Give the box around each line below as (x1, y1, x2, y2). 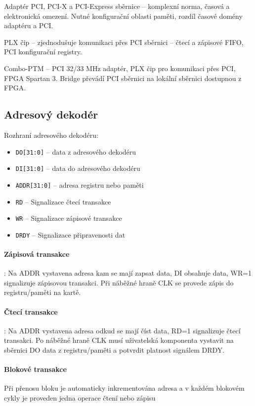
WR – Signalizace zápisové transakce (15, 213, 122, 223)
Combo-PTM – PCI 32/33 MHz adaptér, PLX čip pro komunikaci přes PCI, (4, 63, 236, 73)
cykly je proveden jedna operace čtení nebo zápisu (4, 393, 156, 403)
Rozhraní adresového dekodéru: (4, 129, 98, 140)
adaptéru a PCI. (4, 20, 53, 31)
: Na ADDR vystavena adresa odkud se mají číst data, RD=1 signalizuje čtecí (4, 325, 241, 335)
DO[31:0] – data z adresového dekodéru (15, 146, 136, 157)
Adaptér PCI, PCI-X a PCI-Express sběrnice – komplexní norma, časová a (4, 1, 230, 11)
